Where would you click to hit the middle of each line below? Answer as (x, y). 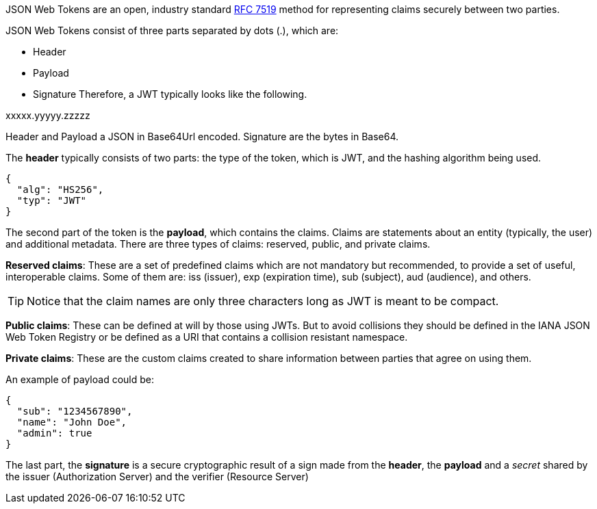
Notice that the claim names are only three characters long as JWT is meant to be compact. (263, 301)
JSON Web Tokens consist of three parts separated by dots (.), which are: (172, 30)
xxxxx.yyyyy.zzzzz (48, 115)
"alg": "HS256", (60, 190)
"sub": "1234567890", (75, 411)
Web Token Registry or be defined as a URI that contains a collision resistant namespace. (207, 337)
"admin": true (54, 433)
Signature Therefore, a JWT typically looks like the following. (170, 94)
